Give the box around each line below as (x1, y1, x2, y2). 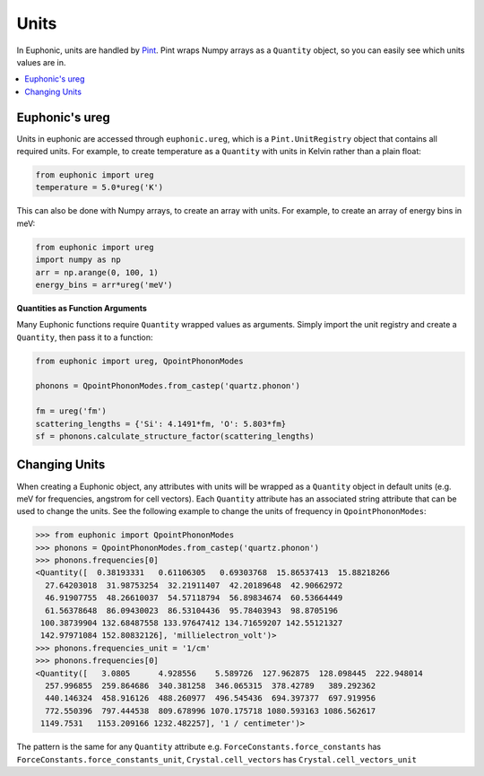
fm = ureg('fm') (35, 406, 108, 416)
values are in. (16, 57, 66, 67)
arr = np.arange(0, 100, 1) (35, 267, 159, 277)
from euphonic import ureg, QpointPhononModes (35, 355, 244, 366)
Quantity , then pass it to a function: (16, 332, 153, 343)
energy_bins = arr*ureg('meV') (35, 279, 174, 290)
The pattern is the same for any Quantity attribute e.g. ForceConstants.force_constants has (16, 741, 381, 753)
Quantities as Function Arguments (16, 302, 148, 313)
